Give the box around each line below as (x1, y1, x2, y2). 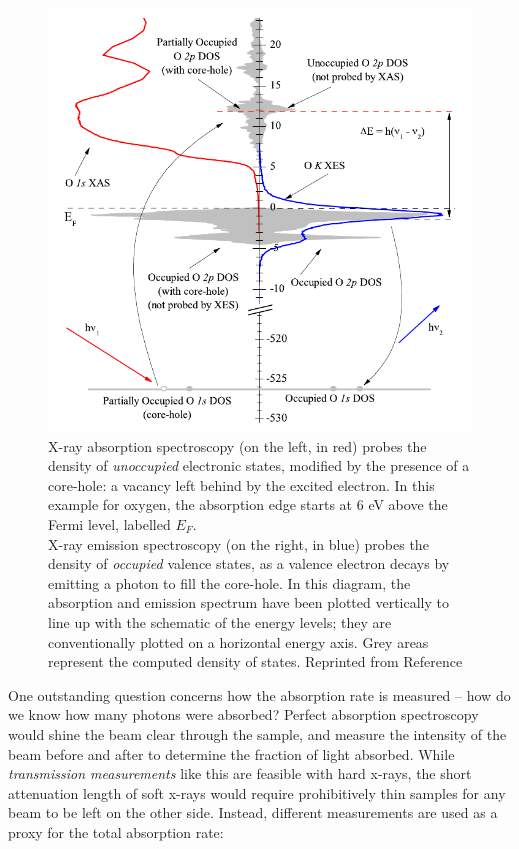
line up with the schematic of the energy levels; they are (48, 611, 392, 632)
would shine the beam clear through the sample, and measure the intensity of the (8, 723, 507, 744)
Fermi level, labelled (48, 513, 171, 534)
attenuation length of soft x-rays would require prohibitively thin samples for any (8, 782, 506, 803)
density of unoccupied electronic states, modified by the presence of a (48, 455, 470, 476)
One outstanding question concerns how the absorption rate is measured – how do (8, 684, 511, 705)
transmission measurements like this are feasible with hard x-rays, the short (8, 763, 472, 784)
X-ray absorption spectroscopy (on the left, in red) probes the (48, 435, 427, 456)
